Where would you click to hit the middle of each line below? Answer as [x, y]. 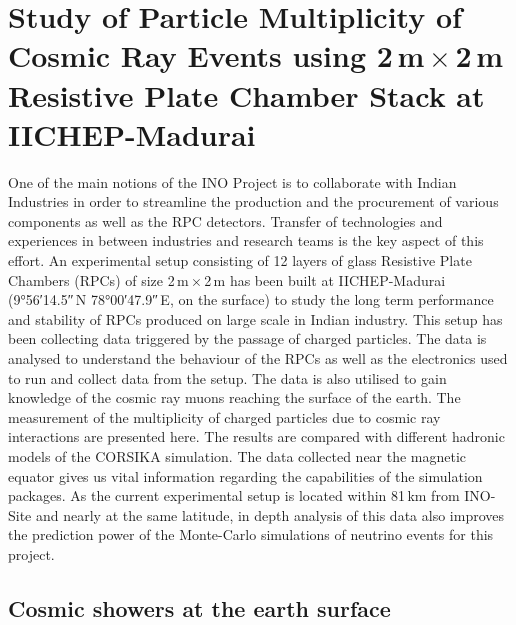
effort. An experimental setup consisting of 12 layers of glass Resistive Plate [240, 260]
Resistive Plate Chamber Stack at [246, 94]
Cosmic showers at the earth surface [199, 607]
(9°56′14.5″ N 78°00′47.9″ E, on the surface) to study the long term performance [251, 299]
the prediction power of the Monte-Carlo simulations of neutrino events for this [251, 534]
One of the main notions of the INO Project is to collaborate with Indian [232, 181]
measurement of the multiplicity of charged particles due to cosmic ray [224, 416]
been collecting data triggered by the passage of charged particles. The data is [247, 338]
